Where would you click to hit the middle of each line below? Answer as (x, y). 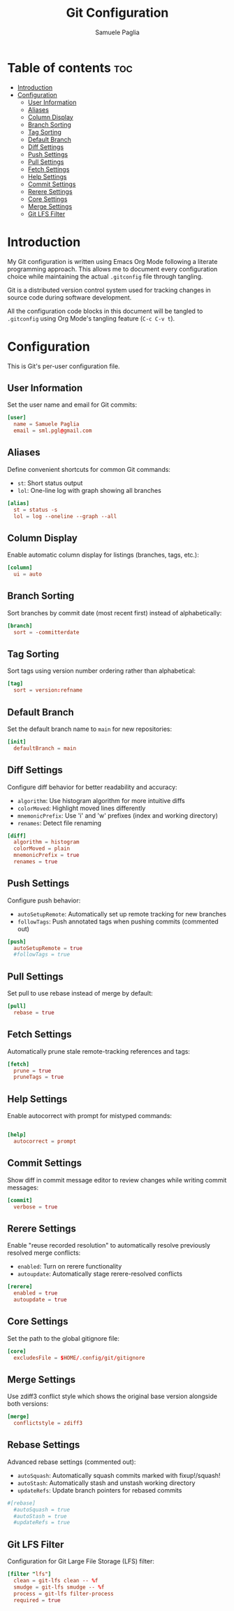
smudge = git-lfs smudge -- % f (59, 1587)
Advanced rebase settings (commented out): (72, 1462)
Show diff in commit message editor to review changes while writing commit (117, 1180)
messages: (23, 1187)
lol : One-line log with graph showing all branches (89, 490)
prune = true (32, 1070)
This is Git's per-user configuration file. (64, 366)
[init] (17, 741)
